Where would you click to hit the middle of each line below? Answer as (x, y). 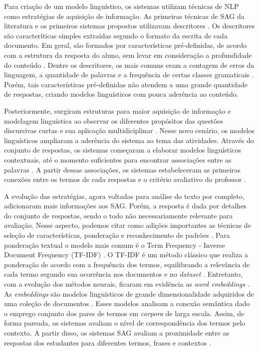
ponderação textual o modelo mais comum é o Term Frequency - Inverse (115, 245)
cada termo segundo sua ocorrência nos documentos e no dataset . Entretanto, (123, 274)
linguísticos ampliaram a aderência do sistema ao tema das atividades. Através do (129, 140)
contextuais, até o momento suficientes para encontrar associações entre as (118, 159)
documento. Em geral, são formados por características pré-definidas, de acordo (126, 45)
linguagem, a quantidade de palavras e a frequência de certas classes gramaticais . (129, 75)
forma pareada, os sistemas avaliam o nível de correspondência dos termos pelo (125, 323)
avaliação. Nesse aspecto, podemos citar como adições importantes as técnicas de (128, 225)
